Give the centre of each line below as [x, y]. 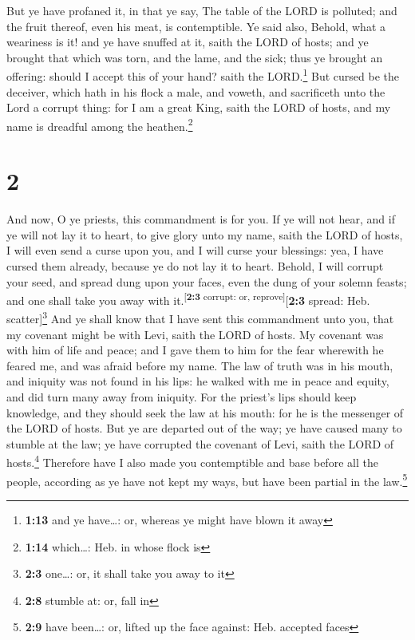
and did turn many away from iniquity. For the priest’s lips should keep [182, 397]
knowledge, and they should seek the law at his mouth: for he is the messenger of [205, 412]
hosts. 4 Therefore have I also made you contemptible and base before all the [192, 461]
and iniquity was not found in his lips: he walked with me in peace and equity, [198, 381]
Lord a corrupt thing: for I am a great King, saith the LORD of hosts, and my [199, 107]
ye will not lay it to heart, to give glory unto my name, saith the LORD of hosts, [205, 234]
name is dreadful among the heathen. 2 [100, 124]
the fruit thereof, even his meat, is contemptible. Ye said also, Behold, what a [196, 26]
